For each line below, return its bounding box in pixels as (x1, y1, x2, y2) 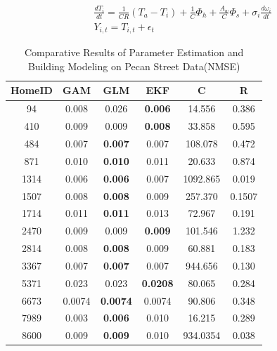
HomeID (11, 83, 53, 98)
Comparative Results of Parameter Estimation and (25, 45, 244, 60)
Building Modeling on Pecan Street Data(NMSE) (27, 58, 240, 73)
